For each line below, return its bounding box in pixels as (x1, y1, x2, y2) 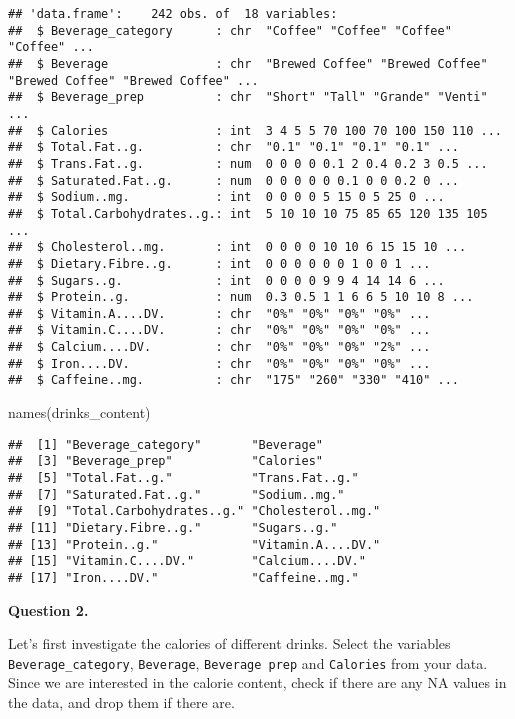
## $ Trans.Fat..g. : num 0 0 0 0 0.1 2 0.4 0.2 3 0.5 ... (8, 156, 488, 171)
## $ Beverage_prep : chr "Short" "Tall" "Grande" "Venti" (8, 90, 488, 105)
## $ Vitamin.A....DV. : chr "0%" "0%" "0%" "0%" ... (8, 306, 431, 321)
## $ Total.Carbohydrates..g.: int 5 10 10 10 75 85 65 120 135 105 (8, 206, 488, 221)
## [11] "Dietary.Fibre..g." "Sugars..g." (8, 520, 338, 535)
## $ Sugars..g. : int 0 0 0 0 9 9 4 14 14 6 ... (8, 273, 445, 288)
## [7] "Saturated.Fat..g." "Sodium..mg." (8, 487, 345, 502)
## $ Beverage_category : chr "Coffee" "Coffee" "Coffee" (8, 23, 452, 38)
